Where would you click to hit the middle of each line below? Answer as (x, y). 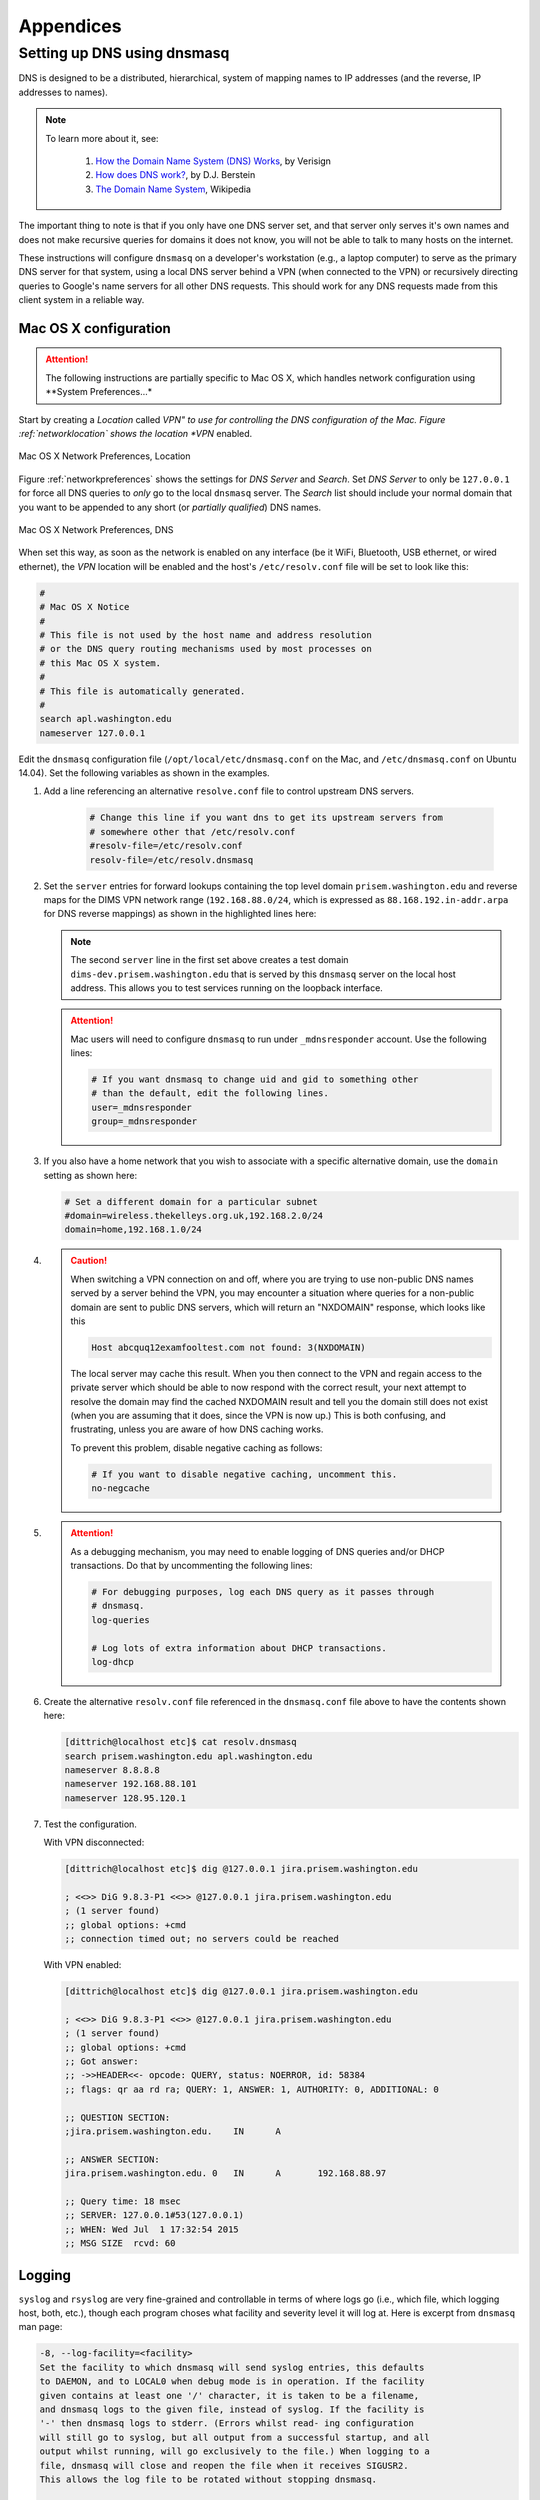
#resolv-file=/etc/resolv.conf (166, 846)
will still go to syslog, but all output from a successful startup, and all (234, 2437)
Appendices (70, 26)
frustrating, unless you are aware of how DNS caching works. (197, 1429)
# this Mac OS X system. (100, 663)
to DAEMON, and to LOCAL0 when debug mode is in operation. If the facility (232, 2381)
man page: (40, 2327)
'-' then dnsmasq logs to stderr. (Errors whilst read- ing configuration (227, 2423)
